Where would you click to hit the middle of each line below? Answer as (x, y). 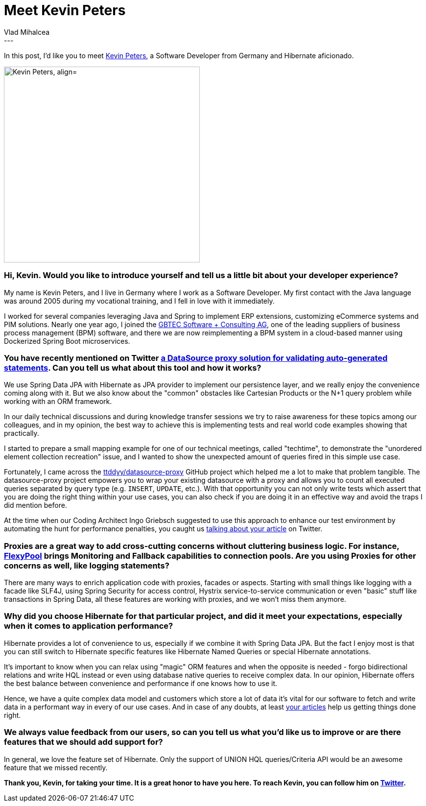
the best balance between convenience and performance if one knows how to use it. (141, 683)
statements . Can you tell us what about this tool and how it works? (133, 367)
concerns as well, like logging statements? (87, 565)
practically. (22, 433)
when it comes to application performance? (89, 626)
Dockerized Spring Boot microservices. (67, 341)
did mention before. (35, 505)
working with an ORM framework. (58, 402)
